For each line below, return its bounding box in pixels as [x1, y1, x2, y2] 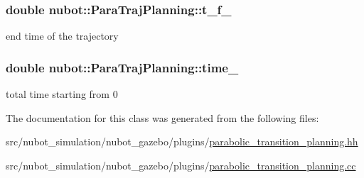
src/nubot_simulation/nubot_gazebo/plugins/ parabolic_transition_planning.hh [6, 134, 358, 149]
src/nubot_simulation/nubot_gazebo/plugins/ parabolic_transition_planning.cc [6, 157, 356, 172]
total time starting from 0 [6, 87, 118, 101]
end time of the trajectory [6, 28, 119, 43]
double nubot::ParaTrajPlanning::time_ [6, 58, 239, 76]
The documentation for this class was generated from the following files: [6, 110, 319, 125]
